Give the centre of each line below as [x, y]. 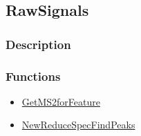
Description [38, 44]
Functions [33, 76]
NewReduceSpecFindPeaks [78, 125]
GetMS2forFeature [61, 101]
